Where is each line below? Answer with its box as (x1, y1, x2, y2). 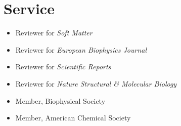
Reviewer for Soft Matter (15, 27, 93, 38)
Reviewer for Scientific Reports (15, 61, 111, 72)
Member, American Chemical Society (15, 112, 131, 123)
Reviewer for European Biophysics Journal (15, 44, 147, 55)
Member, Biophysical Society (15, 95, 106, 106)
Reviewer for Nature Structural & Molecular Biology (15, 78, 177, 89)
